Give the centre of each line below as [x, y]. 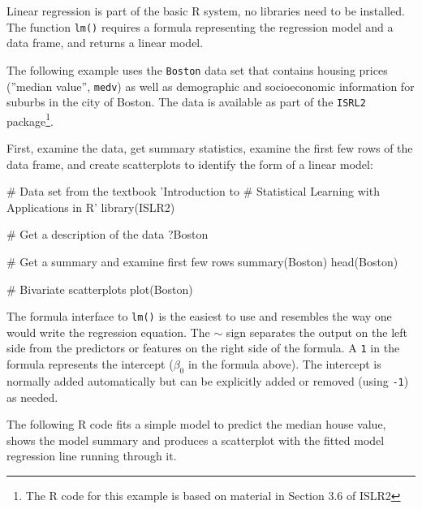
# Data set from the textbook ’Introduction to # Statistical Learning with [193, 191]
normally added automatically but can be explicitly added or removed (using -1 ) [208, 380]
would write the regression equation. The [108, 332]
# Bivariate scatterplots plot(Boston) [100, 289]
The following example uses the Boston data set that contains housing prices [197, 69]
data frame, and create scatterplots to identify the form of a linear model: [190, 164]
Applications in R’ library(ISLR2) [91, 207]
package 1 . [30, 119]
